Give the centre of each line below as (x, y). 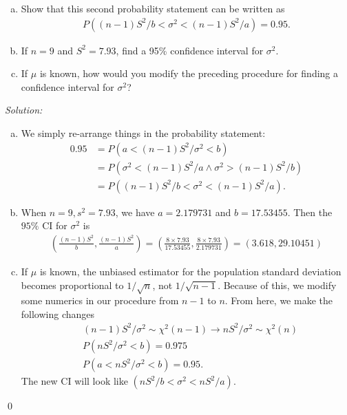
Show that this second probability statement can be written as (153, 8)
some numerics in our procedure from (100, 300)
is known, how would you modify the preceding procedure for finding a (189, 73)
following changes (58, 313)
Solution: (24, 110)
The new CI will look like (74, 381)
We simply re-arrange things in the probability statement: (143, 133)
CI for (55, 225)
